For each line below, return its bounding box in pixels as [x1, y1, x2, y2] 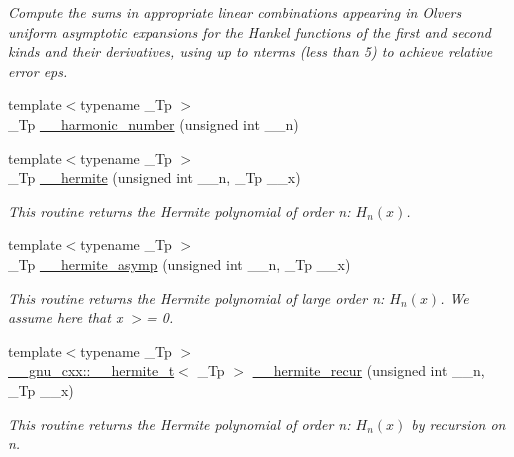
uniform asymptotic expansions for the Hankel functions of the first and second [8, 21, 491, 42]
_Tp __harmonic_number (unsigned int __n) [8, 113, 299, 134]
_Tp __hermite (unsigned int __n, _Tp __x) [8, 167, 301, 188]
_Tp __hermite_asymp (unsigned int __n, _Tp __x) [8, 253, 351, 274]
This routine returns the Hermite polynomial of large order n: [8, 287, 385, 308]
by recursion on [411, 413, 506, 434]
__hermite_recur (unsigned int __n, [252, 360, 485, 381]
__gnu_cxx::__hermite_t [8, 360, 175, 381]
